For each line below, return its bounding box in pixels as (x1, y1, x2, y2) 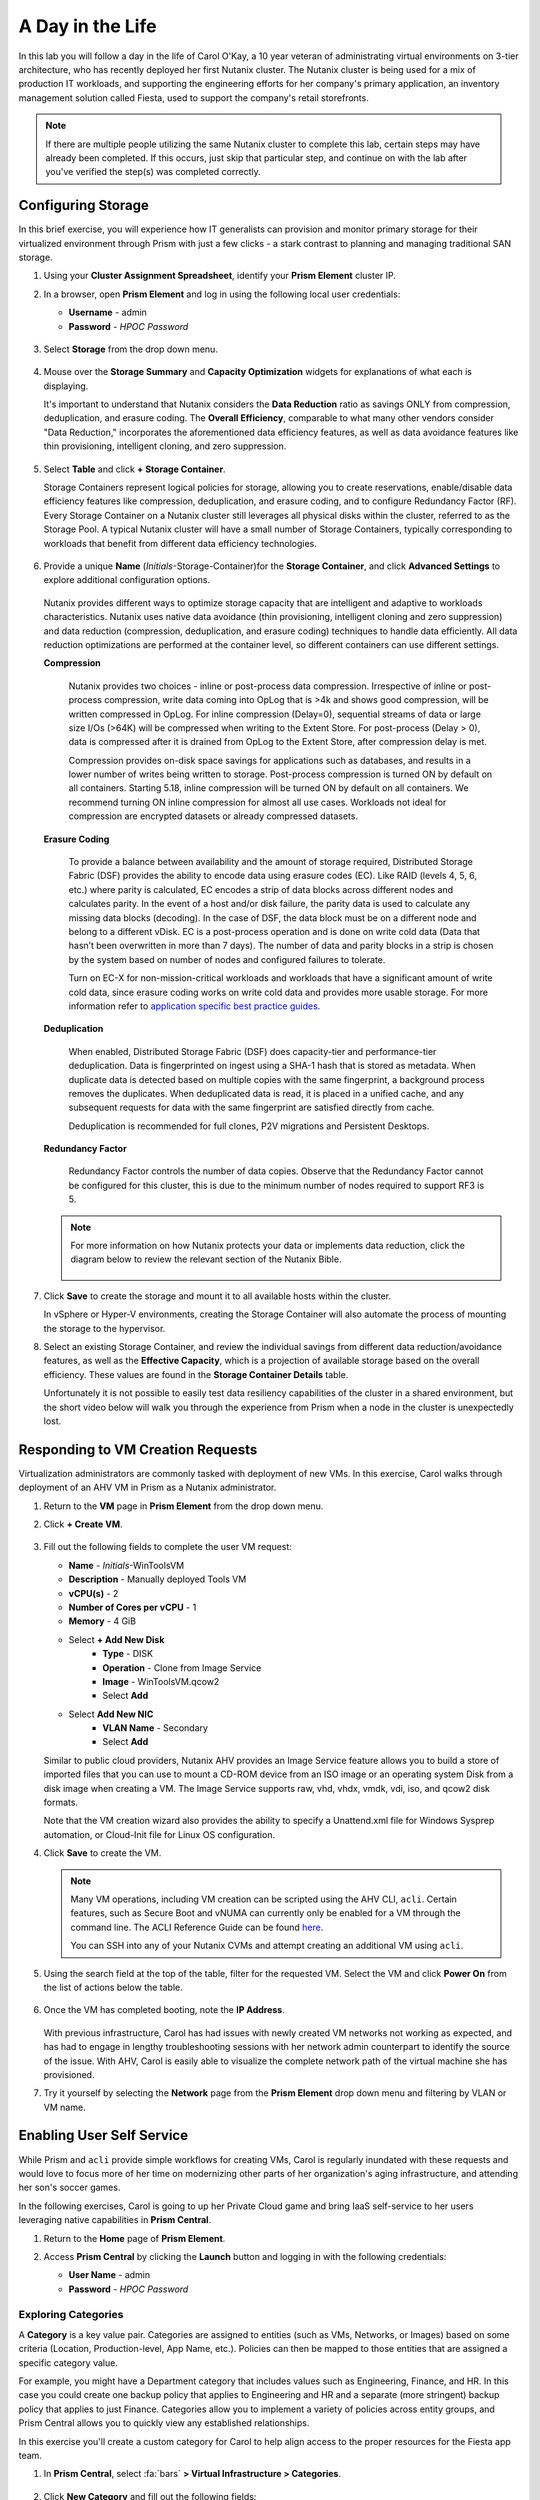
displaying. (43, 380, 89, 392)
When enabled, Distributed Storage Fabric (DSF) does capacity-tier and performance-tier (68, 1045, 437, 1057)
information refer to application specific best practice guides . (68, 1000, 321, 1012)
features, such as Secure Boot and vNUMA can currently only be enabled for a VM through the (70, 1907, 461, 1919)
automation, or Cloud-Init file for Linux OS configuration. (43, 1828, 275, 1840)
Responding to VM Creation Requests (18, 1441, 258, 1458)
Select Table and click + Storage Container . (43, 463, 226, 475)
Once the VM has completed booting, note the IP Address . (43, 2004, 285, 2016)
